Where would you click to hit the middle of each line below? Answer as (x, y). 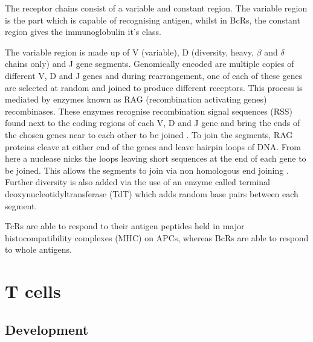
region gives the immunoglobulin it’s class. (83, 32)
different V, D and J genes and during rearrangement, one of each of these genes (154, 75)
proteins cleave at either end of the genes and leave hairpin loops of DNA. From (153, 146)
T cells (33, 291)
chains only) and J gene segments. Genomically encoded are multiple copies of (150, 64)
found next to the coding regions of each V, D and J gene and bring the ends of (153, 123)
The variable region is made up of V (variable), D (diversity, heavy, (129, 52)
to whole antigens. (38, 249)
